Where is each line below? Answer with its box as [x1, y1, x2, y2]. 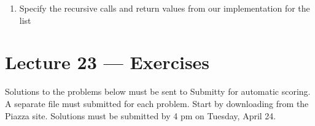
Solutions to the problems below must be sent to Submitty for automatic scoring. [5, 85, 311, 98]
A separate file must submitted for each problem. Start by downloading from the [5, 97, 309, 109]
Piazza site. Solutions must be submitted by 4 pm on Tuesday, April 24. [5, 109, 276, 122]
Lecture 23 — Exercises [5, 50, 210, 75]
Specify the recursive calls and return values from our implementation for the [19, 2, 310, 14]
